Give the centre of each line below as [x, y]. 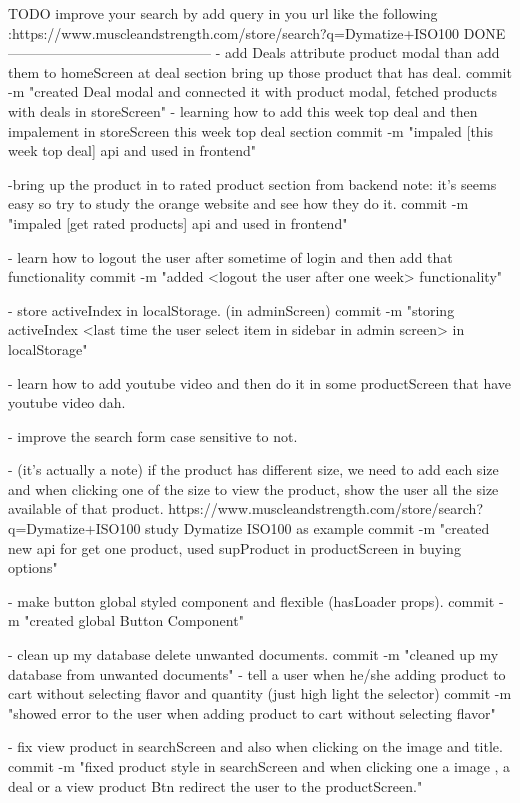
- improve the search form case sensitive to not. [153, 435]
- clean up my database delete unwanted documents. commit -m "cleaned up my [253, 654]
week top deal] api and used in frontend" [132, 150]
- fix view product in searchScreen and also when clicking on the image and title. [255, 746]
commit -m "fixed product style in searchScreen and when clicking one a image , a [259, 766]
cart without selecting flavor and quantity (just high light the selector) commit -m [260, 693]
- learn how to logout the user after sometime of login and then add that [230, 256]
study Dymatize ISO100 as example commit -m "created [317, 528]
